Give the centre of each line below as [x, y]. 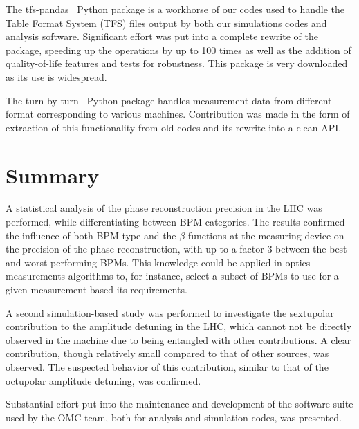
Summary [53, 175]
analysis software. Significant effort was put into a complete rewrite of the [162, 36]
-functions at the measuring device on [265, 235]
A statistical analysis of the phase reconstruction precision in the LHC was [164, 208]
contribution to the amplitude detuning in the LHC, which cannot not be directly [179, 326]
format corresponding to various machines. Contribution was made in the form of [178, 114]
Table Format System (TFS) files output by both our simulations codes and [166, 22]
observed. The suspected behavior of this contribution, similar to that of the [167, 367]
